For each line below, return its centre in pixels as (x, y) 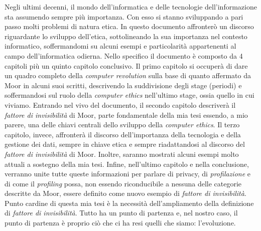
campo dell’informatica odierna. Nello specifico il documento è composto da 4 (124, 55)
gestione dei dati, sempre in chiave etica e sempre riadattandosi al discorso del (125, 144)
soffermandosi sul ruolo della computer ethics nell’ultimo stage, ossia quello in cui (129, 95)
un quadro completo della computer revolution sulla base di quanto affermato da (128, 75)
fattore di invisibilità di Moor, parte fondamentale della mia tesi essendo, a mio (126, 114)
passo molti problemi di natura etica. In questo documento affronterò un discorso (129, 26)
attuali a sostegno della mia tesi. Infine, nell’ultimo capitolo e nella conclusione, (127, 164)
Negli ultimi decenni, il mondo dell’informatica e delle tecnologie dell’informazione (131, 7)
